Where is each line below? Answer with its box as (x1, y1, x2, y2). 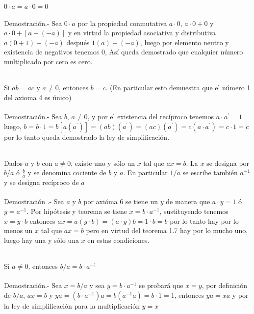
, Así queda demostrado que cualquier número (104, 47, 243, 57)
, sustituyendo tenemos (159, 206, 229, 216)
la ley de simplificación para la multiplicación (4, 300, 140, 311)
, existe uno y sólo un (71, 157, 135, 168)
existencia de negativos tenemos (4, 47, 100, 57)
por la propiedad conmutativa (77, 18, 167, 28)
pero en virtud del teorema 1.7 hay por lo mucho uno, (86, 225, 248, 235)
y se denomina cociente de (27, 167, 106, 178)
